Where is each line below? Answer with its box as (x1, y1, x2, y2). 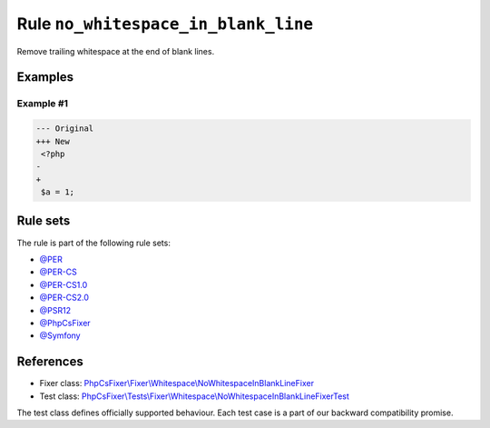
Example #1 (16, 97, 68, 110)
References (16, 354, 83, 370)
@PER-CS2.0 (39, 292, 90, 304)
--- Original (35, 124, 94, 134)
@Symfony (39, 330, 81, 341)
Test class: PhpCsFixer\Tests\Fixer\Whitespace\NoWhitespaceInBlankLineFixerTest (39, 391, 349, 402)
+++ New (35, 136, 70, 146)
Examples (16, 69, 74, 85)
